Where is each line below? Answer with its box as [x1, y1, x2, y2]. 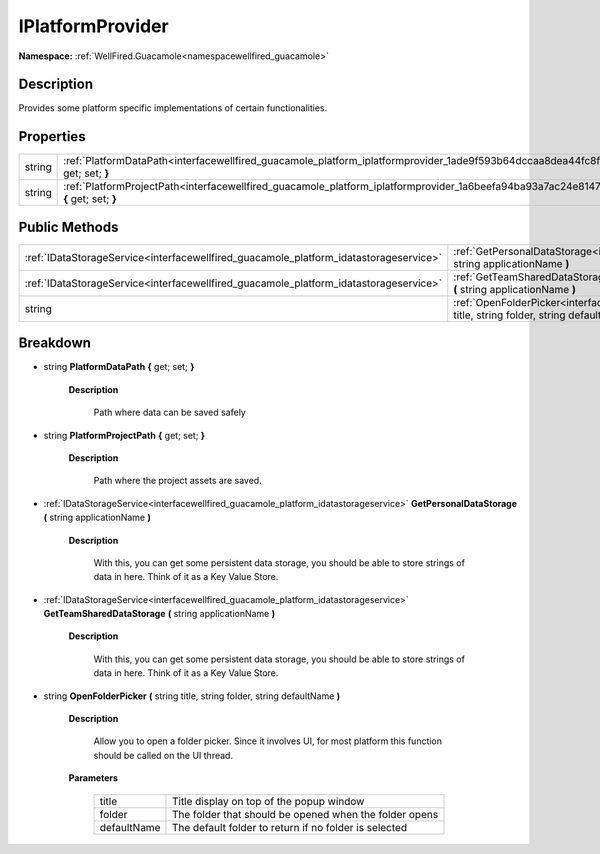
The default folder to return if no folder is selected [171, 820, 408, 834]
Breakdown [18, 335, 92, 352]
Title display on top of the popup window [171, 794, 365, 808]
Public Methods [18, 218, 119, 235]
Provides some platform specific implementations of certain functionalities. [18, 102, 328, 114]
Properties [18, 128, 86, 145]
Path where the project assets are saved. [93, 475, 262, 487]
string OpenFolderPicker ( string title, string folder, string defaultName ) [43, 690, 341, 702]
